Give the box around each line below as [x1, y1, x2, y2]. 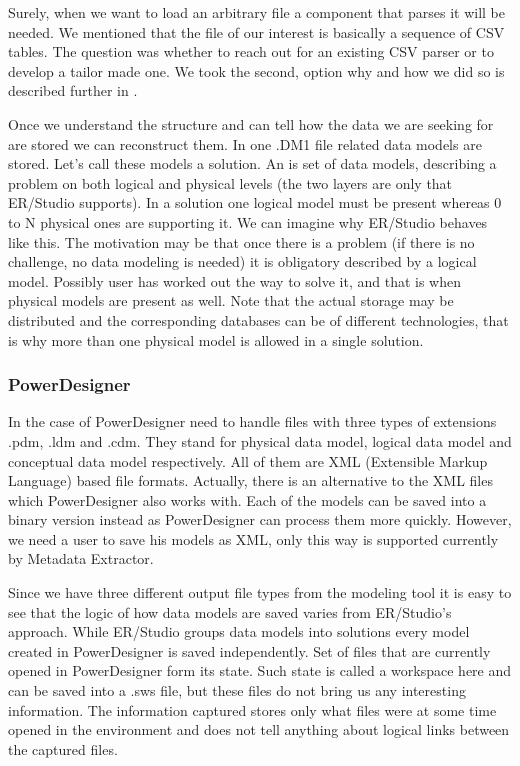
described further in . [8, 80, 138, 101]
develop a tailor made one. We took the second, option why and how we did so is [8, 60, 505, 81]
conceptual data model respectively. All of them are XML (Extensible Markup [8, 450, 488, 471]
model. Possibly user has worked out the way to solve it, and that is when [8, 270, 461, 291]
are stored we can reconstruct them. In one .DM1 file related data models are [8, 133, 482, 154]
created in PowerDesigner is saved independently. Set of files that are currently [8, 640, 491, 661]
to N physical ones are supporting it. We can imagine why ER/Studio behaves [8, 211, 488, 232]
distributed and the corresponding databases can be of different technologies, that [8, 309, 509, 330]
